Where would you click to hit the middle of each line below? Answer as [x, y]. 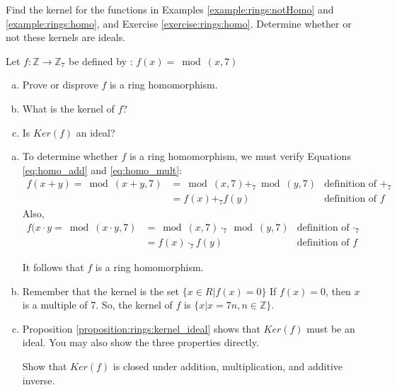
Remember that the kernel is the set [101, 291]
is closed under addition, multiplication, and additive [228, 366]
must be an [331, 328]
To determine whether [70, 156]
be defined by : [100, 61]
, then [338, 291]
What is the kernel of [68, 108]
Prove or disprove [60, 85]
